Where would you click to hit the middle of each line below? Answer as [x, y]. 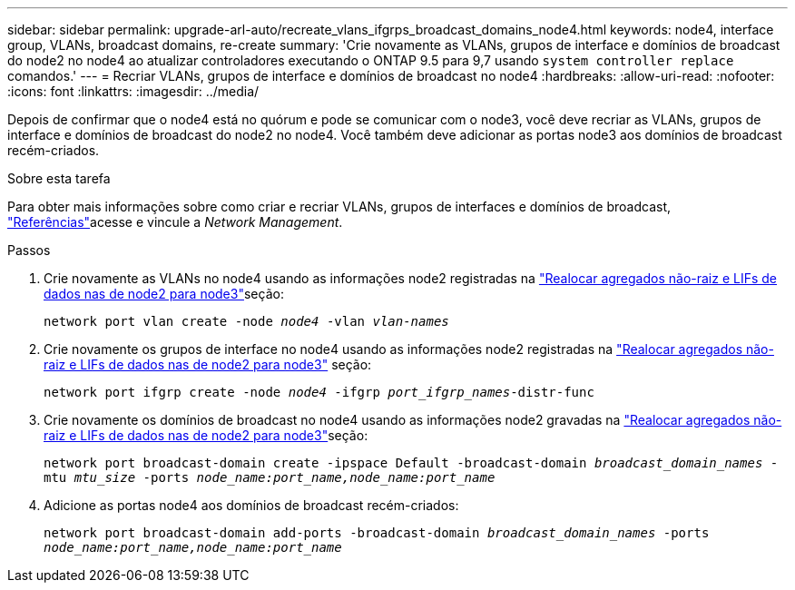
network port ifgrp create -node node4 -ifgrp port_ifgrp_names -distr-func [319, 392]
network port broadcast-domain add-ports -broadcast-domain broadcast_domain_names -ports [377, 533]
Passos [29, 250]
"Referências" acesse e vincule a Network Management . [175, 222]
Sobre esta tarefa [59, 178]
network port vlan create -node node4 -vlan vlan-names [246, 321]
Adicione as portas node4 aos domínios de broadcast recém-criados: [251, 505]
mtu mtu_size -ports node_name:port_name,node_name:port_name [270, 477]
